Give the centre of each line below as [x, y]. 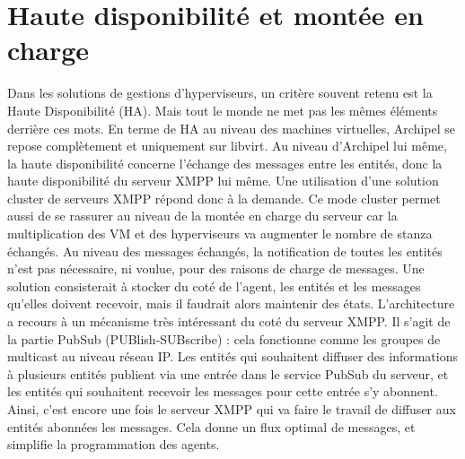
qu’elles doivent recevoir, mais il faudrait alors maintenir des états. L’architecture [231, 303]
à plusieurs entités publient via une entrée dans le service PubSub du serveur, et [228, 373]
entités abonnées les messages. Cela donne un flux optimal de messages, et [211, 426]
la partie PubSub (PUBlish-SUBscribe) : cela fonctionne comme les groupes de [224, 338]
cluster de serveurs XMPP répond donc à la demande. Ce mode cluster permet [224, 198]
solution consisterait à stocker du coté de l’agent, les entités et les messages [214, 286]
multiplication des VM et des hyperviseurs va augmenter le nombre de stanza [220, 234]
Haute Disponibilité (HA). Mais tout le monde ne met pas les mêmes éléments [223, 110]
